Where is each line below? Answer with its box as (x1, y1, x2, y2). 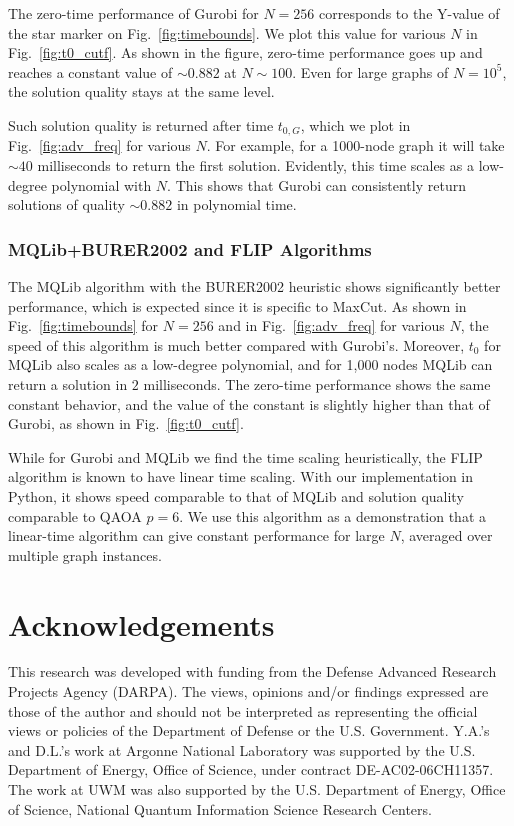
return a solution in (8, 373, 128, 394)
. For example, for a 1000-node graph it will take (206, 135, 505, 156)
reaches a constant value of (8, 61, 173, 82)
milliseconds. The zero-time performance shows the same (143, 373, 491, 394)
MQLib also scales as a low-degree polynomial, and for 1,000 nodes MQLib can (8, 354, 493, 375)
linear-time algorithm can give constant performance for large (8, 525, 385, 546)
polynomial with (51, 174, 152, 195)
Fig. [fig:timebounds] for (8, 315, 159, 336)
